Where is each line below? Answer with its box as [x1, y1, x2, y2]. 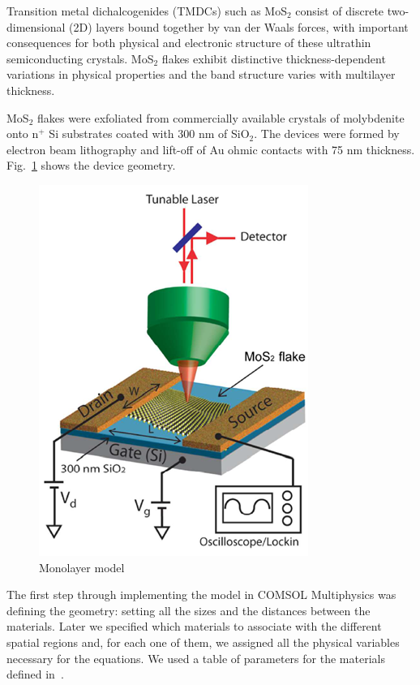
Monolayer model [39, 558, 125, 575]
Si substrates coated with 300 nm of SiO [49, 125, 250, 142]
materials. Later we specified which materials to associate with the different [6, 618, 382, 635]
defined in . [6, 666, 64, 683]
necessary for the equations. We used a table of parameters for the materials [6, 649, 385, 666]
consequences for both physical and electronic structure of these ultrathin [6, 34, 371, 51]
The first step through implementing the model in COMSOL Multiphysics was [6, 586, 396, 603]
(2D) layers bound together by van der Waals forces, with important [69, 18, 409, 35]
